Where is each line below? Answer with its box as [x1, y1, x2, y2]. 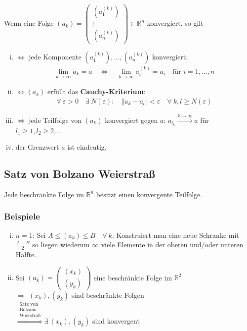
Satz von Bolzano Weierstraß [4, 166, 155, 181]
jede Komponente [29, 52, 82, 62]
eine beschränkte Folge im [93, 272, 172, 282]
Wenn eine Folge [4, 18, 54, 28]
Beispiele [4, 210, 40, 222]
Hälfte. [15, 249, 37, 260]
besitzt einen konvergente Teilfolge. [96, 189, 203, 199]
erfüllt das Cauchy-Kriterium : [47, 86, 146, 97]
